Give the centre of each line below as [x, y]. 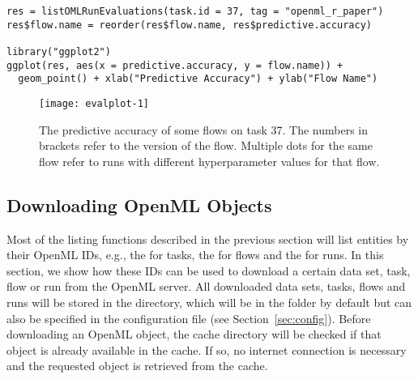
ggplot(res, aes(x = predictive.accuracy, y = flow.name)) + [175, 65]
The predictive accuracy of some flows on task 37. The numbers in [203, 129]
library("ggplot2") [59, 51]
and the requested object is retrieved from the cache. [137, 366]
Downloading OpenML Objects [139, 204]
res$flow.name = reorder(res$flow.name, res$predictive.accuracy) [190, 25]
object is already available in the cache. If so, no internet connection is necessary [207, 349]
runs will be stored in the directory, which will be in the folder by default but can [209, 302]
